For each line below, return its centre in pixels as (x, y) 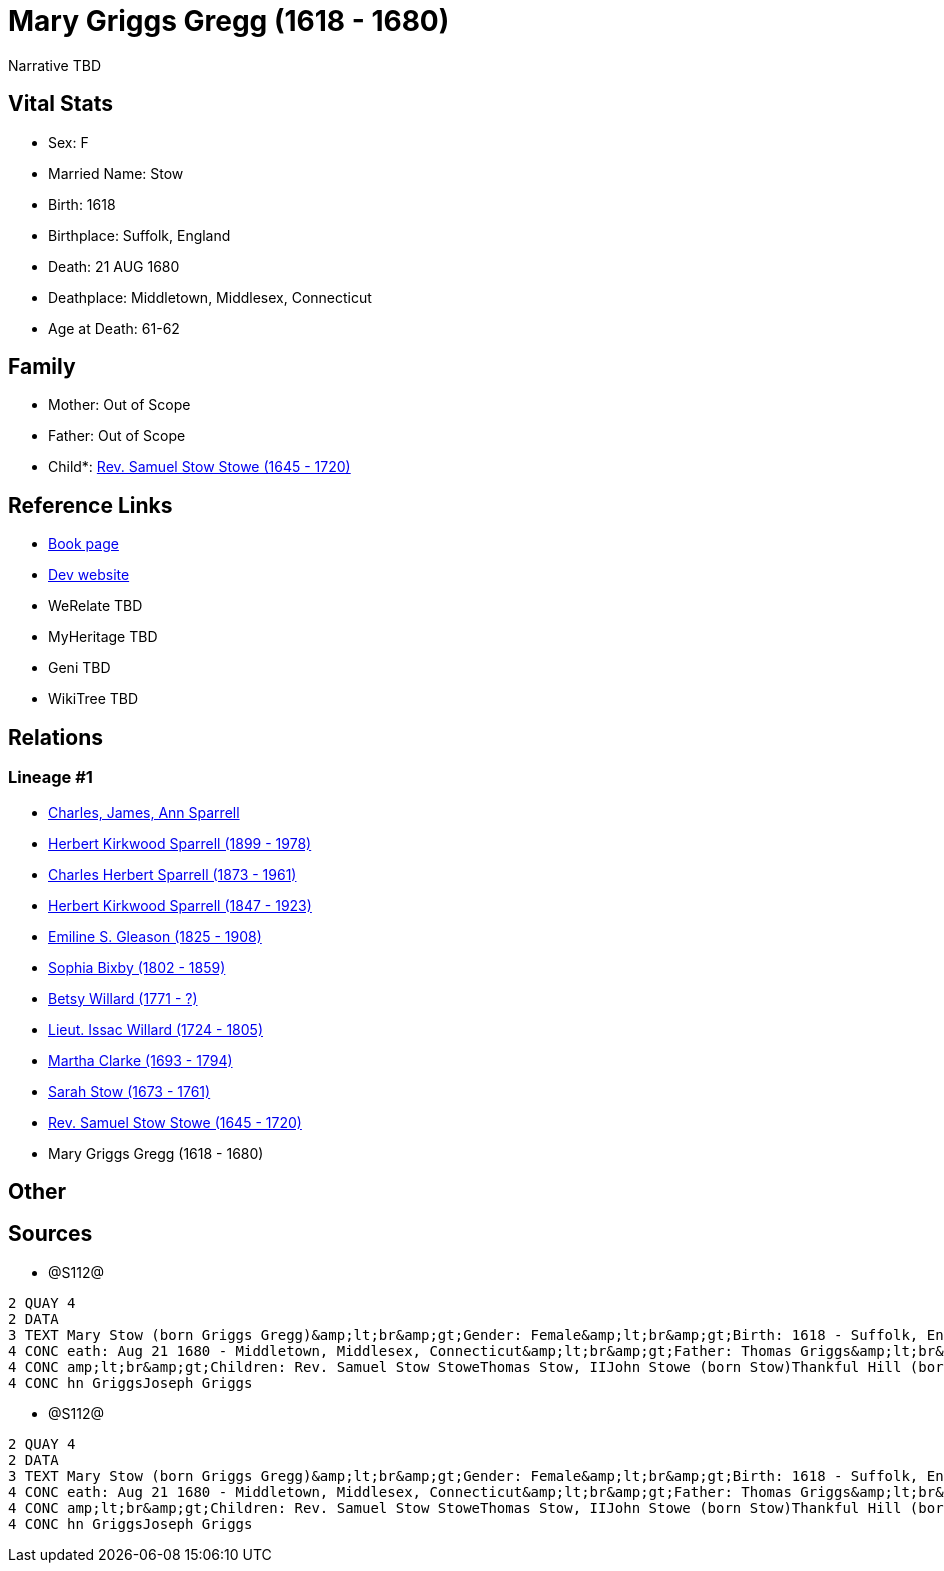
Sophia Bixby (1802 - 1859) (137, 967)
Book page (83, 544)
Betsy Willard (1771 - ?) (123, 998)
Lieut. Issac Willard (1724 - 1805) (156, 1029)
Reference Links (90, 505)
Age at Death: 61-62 (114, 328)
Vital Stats (61, 104)
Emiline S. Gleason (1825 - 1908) (155, 936)
